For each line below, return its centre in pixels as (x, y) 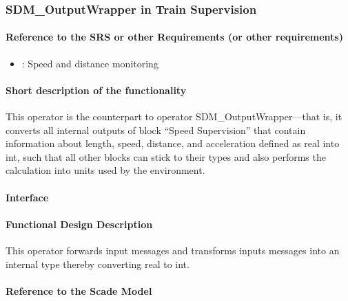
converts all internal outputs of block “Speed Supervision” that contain (156, 130)
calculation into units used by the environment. (105, 170)
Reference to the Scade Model (79, 290)
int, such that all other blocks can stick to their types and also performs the (166, 156)
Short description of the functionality (96, 90)
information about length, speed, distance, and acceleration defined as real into (173, 143)
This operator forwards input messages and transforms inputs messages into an (173, 250)
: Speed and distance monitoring (90, 63)
